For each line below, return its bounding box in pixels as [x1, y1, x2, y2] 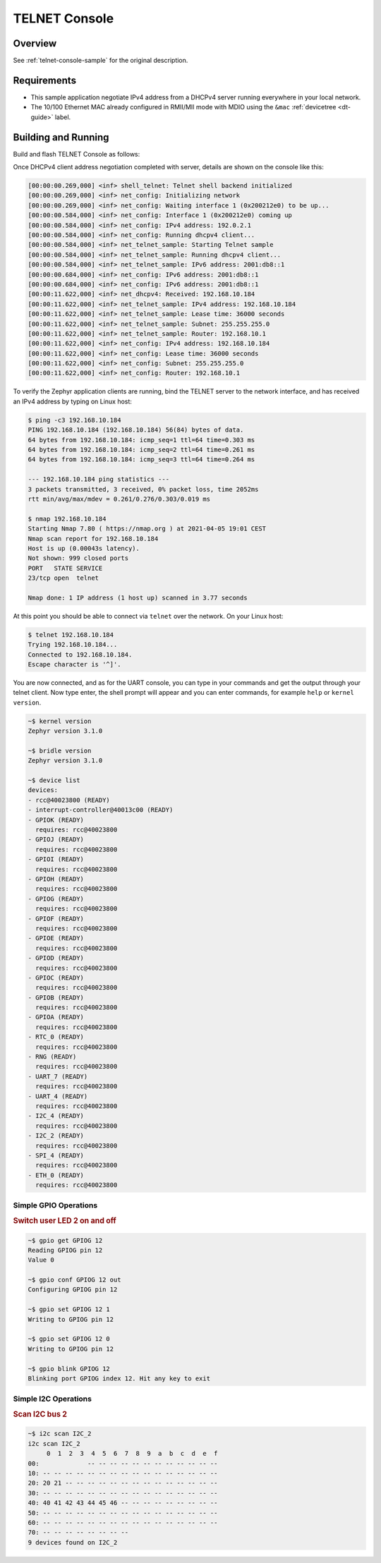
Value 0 [28, 1256, 54, 1264]
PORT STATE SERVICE [28, 564, 103, 572]
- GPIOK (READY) [28, 815, 85, 824]
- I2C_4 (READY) [28, 1112, 85, 1120]
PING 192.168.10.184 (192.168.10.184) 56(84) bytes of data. [28, 426, 244, 434]
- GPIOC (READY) [28, 973, 85, 982]
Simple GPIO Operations [13, 1200, 98, 1210]
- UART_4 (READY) [28, 1092, 88, 1100]
